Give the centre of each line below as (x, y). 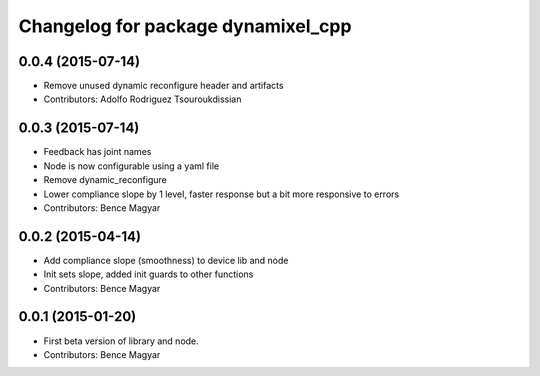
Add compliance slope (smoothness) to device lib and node (166, 260)
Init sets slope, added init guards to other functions (148, 274)
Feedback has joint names (97, 152)
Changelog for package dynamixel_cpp (185, 26)
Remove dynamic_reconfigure (105, 180)
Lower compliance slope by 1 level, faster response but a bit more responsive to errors (221, 194)
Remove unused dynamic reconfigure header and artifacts (163, 86)
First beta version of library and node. (121, 341)
